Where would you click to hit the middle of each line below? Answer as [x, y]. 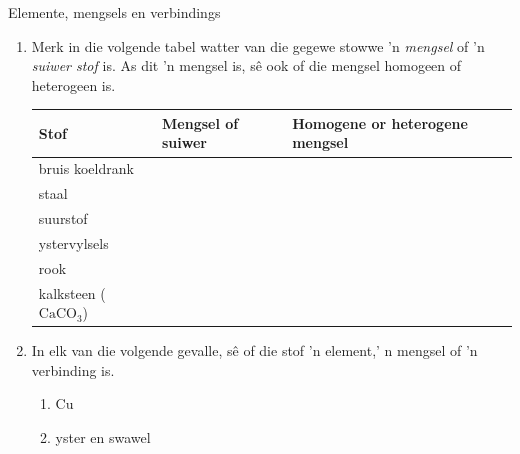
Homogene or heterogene [380, 122]
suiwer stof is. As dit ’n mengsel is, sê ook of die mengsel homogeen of [246, 65]
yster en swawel [103, 437]
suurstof [63, 218]
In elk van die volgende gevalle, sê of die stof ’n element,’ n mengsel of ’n [254, 350]
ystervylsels [73, 242]
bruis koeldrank [86, 168]
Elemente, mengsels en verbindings [114, 12]
